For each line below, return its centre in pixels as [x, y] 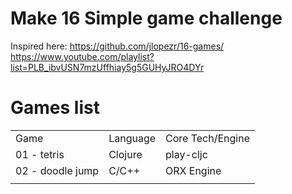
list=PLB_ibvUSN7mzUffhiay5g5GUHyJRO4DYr [107, 67]
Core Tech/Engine [208, 138]
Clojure [125, 154]
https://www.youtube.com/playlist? [82, 56]
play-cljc [186, 154]
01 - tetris [40, 154]
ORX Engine [193, 170]
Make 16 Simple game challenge [146, 18]
